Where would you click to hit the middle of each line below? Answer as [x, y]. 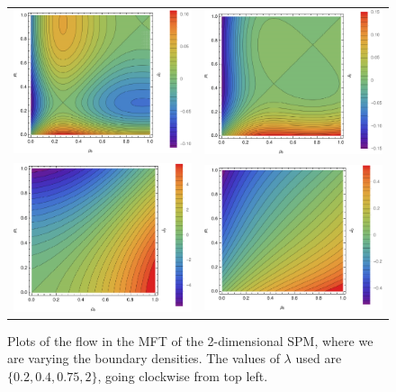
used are [319, 358]
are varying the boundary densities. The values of [144, 358]
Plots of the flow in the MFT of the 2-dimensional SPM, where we [190, 340]
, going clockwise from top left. [183, 375]
